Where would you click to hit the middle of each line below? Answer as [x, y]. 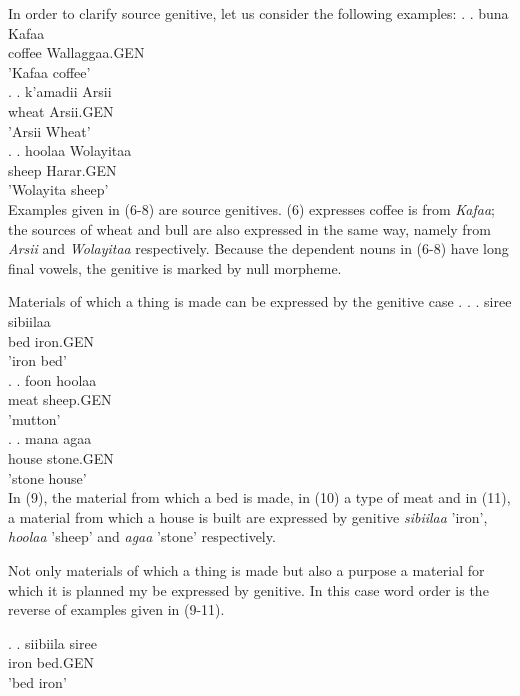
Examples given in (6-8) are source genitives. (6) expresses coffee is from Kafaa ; [251, 208]
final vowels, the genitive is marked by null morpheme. [175, 267]
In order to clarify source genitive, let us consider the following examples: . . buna [258, 13]
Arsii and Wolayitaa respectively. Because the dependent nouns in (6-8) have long [258, 248]
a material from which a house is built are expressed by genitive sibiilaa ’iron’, [248, 516]
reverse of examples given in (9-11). [116, 609]
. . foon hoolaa [52, 379]
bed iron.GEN [51, 340]
